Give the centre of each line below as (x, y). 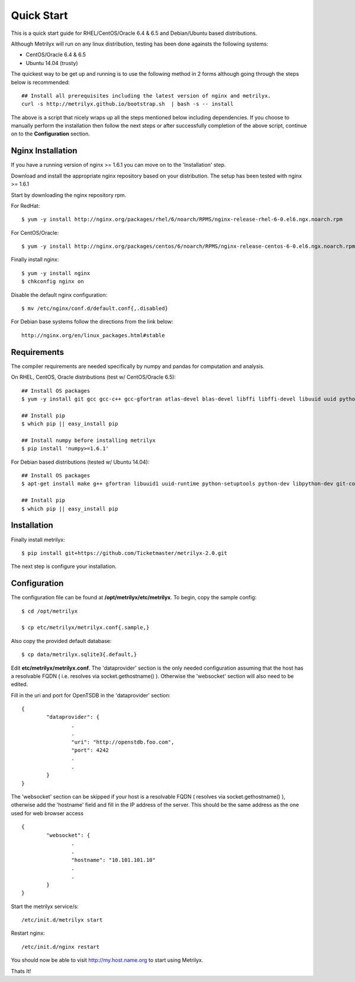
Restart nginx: (28, 933)
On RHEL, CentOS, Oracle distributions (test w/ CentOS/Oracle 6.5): (93, 377)
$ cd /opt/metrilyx (50, 611)
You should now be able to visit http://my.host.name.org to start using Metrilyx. (107, 960)
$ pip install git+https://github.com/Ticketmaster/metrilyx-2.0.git (125, 553)
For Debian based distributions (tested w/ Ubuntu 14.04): (80, 462)
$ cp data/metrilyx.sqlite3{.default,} (79, 655)
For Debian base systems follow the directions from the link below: (92, 322)
